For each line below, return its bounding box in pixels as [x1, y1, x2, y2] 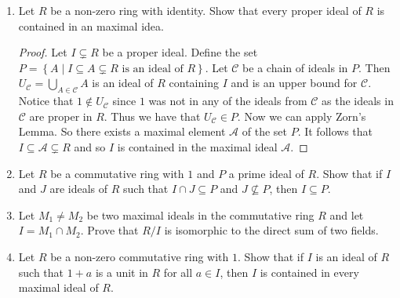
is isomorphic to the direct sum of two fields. [164, 222, 379, 238]
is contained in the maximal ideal [117, 138, 278, 154]
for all [163, 263, 193, 280]
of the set [242, 123, 287, 140]
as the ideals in [322, 93, 394, 109]
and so [74, 138, 106, 154]
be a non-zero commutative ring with [50, 248, 229, 264]
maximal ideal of [18, 279, 99, 296]
